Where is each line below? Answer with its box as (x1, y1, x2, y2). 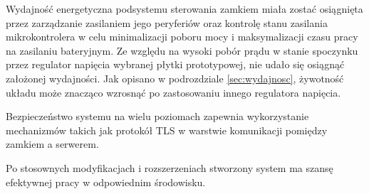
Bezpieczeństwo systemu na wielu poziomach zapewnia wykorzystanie (6, 109, 309, 124)
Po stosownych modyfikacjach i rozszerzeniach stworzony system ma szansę (6, 160, 333, 175)
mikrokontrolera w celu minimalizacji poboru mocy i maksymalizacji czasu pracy (6, 29, 358, 44)
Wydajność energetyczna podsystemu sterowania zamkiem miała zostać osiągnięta (6, 1, 363, 16)
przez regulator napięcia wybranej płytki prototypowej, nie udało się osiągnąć (6, 57, 345, 72)
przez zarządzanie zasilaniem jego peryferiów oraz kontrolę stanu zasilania (6, 15, 328, 30)
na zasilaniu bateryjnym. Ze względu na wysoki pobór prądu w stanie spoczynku (6, 43, 358, 58)
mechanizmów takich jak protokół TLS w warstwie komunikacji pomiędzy (6, 122, 328, 137)
